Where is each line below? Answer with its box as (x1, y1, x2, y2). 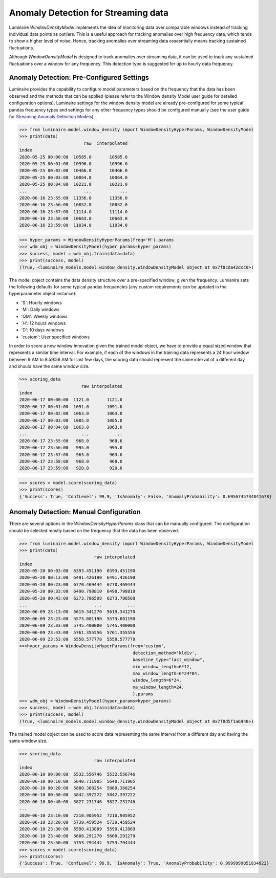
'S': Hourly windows (21, 300, 62, 306)
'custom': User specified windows (21, 334, 90, 340)
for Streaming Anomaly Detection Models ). (9, 113, 95, 119)
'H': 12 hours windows (21, 320, 66, 326)
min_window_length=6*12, (132, 664, 192, 669)
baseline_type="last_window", (132, 657, 205, 662)
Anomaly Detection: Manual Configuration (9, 508, 141, 516)
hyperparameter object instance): (9, 291, 77, 297)
